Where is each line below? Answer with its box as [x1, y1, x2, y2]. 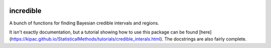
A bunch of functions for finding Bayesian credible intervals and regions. [9, 20, 159, 26]
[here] [199, 29, 212, 35]
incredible [9, 6, 42, 15]
